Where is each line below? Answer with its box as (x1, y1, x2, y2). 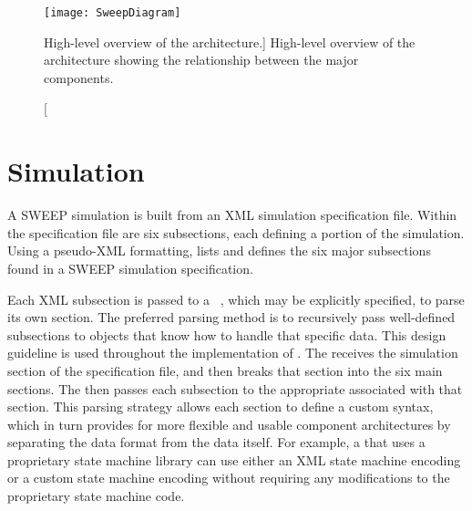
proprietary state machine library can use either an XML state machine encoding (7, 450, 461, 469)
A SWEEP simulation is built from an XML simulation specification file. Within (7, 205, 457, 224)
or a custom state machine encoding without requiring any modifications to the (7, 468, 450, 487)
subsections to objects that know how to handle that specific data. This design (7, 325, 446, 344)
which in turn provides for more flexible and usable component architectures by (7, 414, 451, 433)
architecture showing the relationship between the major (44, 50, 359, 69)
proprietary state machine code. (7, 486, 185, 506)
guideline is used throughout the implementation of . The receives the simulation (7, 343, 458, 362)
